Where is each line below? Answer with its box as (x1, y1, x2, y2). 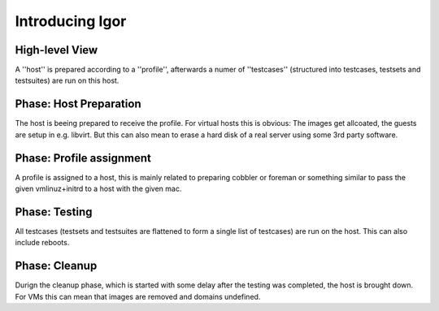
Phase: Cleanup (15, 259, 98, 273)
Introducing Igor (15, 12, 127, 30)
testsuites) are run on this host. (15, 76, 120, 85)
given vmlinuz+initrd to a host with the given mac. (15, 184, 182, 194)
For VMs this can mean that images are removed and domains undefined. (15, 292, 261, 301)
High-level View (15, 43, 98, 57)
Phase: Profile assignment (15, 151, 152, 165)
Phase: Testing (15, 205, 93, 218)
